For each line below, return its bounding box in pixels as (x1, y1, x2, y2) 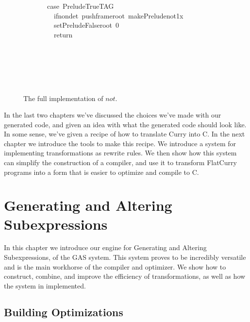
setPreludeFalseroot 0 (53, 20, 119, 30)
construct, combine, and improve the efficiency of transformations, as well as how (4, 271, 246, 281)
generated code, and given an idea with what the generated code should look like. (4, 119, 247, 129)
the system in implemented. (4, 280, 86, 290)
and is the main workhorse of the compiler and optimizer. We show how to (4, 261, 226, 271)
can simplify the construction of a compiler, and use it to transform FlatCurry (4, 157, 237, 167)
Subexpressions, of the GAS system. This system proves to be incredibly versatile (4, 252, 246, 262)
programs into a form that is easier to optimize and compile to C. (4, 167, 199, 177)
